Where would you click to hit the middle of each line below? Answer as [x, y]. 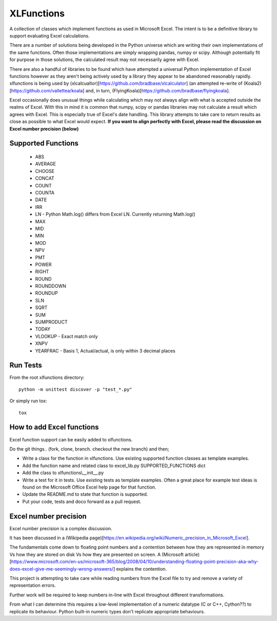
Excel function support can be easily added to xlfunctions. [71, 439]
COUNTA [45, 192]
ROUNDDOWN [51, 286]
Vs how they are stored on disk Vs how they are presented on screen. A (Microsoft [97, 554]
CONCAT [45, 178]
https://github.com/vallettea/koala [47, 90]
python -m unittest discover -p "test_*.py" [76, 389]
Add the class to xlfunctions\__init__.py [63, 473]
